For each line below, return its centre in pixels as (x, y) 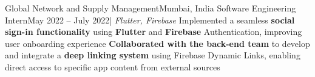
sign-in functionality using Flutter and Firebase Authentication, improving (154, 32)
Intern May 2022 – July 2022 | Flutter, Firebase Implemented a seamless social (150, 20)
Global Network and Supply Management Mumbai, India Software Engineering (151, 8)
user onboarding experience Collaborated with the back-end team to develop (157, 43)
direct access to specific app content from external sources (113, 66)
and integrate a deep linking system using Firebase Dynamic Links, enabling (153, 55)
